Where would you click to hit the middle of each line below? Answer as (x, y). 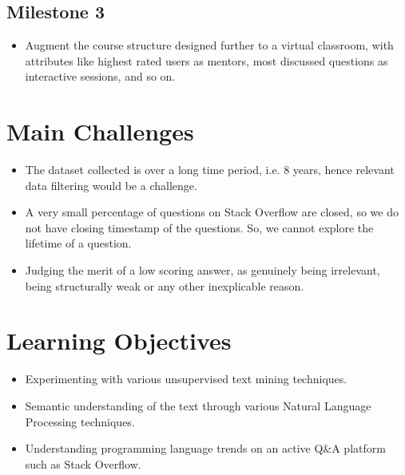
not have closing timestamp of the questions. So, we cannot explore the (199, 227)
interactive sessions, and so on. (100, 76)
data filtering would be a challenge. (111, 185)
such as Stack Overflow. (83, 463)
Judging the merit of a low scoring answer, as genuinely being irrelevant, (202, 270)
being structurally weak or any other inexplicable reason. (165, 285)
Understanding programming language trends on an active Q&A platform (205, 448)
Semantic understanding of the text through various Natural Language (198, 405)
